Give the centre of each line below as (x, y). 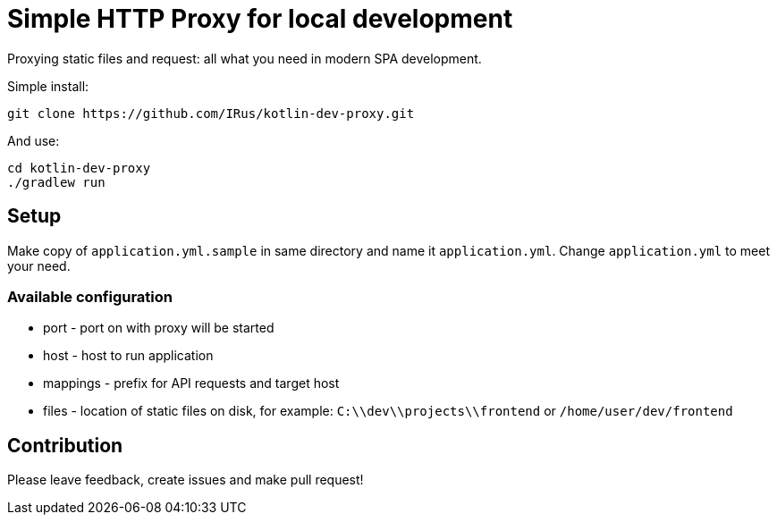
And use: (34, 140)
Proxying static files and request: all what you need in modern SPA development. (245, 58)
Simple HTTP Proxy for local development (260, 19)
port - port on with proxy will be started (159, 328)
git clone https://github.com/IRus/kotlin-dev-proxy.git (211, 113)
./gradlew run (56, 182)
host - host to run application (128, 356)
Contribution (65, 445)
